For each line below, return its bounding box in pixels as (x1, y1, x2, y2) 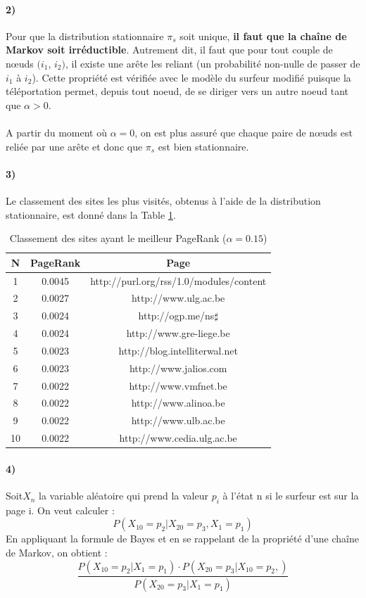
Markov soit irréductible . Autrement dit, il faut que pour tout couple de (6, 42, 333, 57)
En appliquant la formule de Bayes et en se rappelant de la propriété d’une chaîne (6, 531, 359, 546)
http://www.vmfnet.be (129, 378, 227, 393)
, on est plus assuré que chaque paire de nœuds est (134, 125, 353, 139)
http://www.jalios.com (129, 360, 227, 375)
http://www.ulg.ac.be (132, 291, 225, 305)
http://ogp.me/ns (138, 308, 215, 323)
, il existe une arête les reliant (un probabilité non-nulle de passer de (65, 56, 360, 70)
